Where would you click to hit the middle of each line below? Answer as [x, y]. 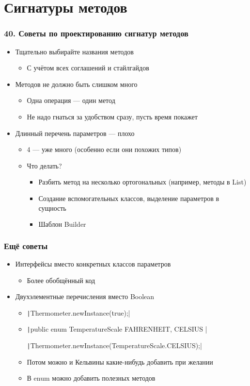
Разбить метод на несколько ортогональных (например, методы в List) [142, 182]
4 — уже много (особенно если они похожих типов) [104, 149]
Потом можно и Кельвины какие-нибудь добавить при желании [120, 361]
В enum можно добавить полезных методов [91, 378]
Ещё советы [26, 245]
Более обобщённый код [61, 280]
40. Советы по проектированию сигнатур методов [96, 33]
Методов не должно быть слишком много [76, 84]
